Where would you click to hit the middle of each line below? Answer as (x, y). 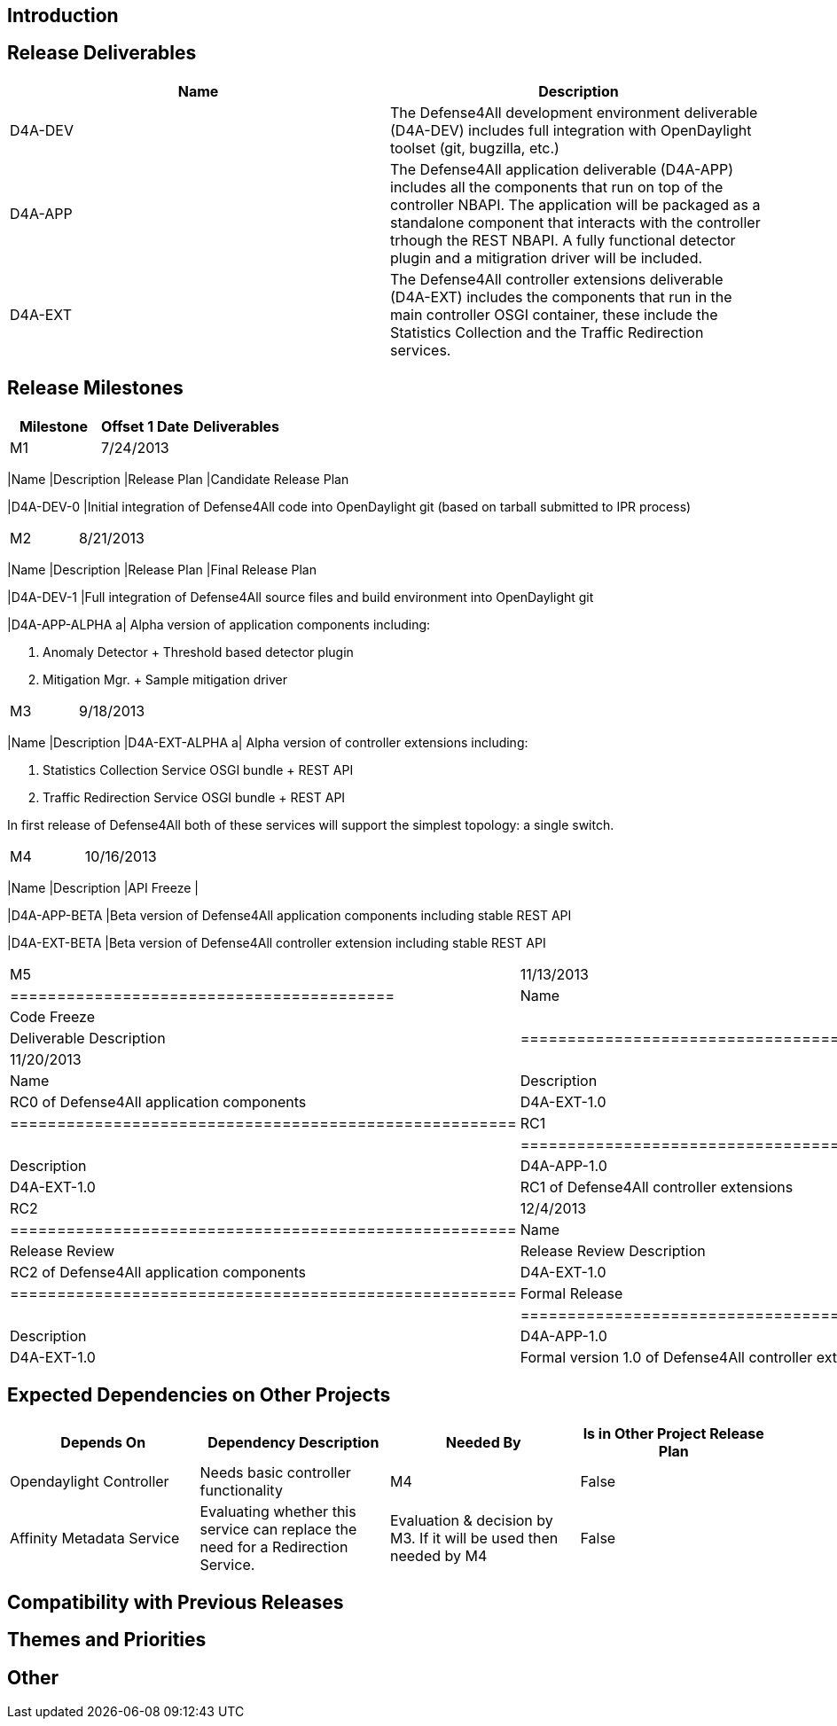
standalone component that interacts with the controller (575, 222)
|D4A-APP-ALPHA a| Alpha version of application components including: (219, 624)
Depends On (103, 1442)
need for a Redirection (274, 1546)
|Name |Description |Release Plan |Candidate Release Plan (178, 479)
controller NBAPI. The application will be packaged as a (575, 204)
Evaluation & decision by (472, 1520)
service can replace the (278, 1529)
